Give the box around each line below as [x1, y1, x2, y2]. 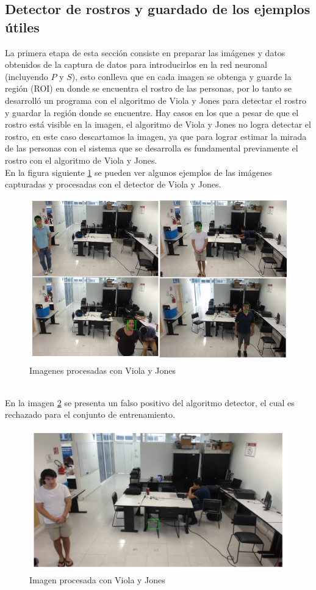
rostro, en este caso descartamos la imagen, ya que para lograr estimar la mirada [5, 129, 307, 142]
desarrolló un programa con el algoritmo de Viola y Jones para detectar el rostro [5, 93, 306, 106]
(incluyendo [5, 70, 48, 82]
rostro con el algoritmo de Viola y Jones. [5, 153, 157, 166]
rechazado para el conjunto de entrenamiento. [5, 408, 175, 421]
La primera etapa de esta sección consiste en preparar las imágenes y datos [5, 46, 285, 59]
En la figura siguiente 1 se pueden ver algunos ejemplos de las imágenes [5, 166, 272, 178]
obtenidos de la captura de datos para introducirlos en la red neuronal [5, 58, 267, 71]
